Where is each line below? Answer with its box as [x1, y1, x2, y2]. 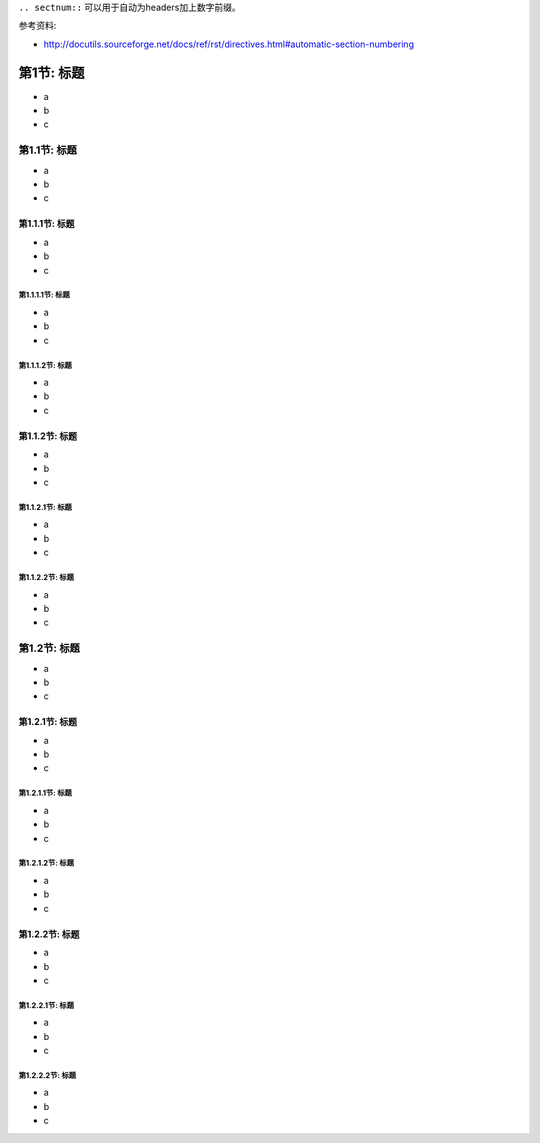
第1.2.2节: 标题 [18, 928, 80, 940]
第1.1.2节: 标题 [18, 430, 77, 442]
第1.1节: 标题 [18, 143, 77, 157]
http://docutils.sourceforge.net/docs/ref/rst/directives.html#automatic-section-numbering [43, 38, 415, 50]
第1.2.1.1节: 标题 [18, 788, 72, 799]
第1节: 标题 [18, 64, 85, 81]
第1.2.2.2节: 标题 [18, 1070, 77, 1080]
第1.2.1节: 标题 [18, 716, 77, 728]
